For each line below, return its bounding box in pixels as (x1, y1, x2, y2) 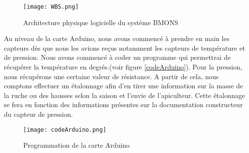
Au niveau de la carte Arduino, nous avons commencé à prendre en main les (4, 33, 230, 43)
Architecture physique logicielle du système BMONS (23, 17, 178, 27)
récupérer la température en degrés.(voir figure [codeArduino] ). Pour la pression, (4, 62, 242, 72)
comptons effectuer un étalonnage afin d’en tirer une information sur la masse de (4, 81, 243, 91)
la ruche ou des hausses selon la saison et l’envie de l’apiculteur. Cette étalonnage (4, 90, 245, 100)
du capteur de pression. (4, 109, 73, 119)
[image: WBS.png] (23, 3, 79, 10)
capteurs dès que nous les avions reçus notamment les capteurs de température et (4, 42, 245, 53)
